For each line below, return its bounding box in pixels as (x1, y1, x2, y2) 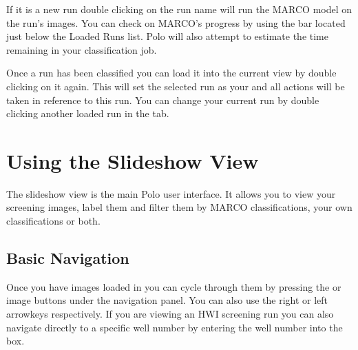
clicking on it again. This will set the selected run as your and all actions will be (6, 79, 345, 93)
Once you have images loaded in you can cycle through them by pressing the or (6, 279, 341, 294)
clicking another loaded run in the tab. (6, 106, 169, 121)
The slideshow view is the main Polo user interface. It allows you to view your (6, 186, 336, 200)
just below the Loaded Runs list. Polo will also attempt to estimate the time (6, 29, 328, 43)
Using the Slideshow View (6, 146, 259, 174)
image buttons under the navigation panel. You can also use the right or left (6, 293, 328, 307)
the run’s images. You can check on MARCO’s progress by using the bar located (6, 15, 346, 30)
